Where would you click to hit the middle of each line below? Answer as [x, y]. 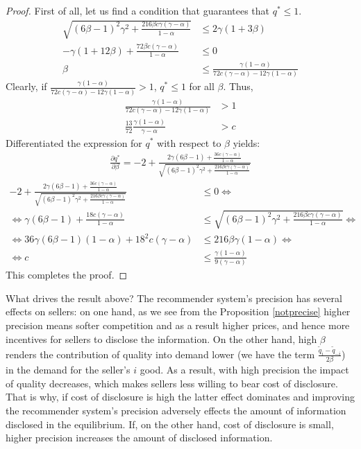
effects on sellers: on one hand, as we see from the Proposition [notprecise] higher [178, 311]
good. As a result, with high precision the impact [244, 370]
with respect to [189, 142]
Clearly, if [26, 86]
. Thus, [238, 86]
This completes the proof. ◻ [67, 275]
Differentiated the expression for [74, 142]
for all [202, 86]
